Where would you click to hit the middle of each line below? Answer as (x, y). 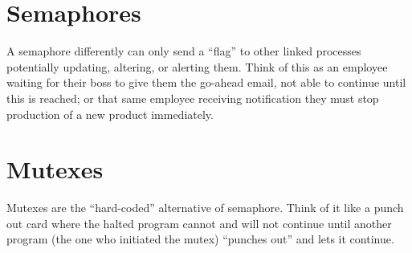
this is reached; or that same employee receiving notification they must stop (193, 98)
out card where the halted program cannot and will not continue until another (199, 223)
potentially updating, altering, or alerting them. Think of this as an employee (197, 66)
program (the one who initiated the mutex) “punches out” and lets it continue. (200, 239)
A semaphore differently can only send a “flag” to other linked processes (184, 51)
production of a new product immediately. (110, 114)
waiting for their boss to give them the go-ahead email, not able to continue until (206, 82)
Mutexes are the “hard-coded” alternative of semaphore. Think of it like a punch (205, 208)
